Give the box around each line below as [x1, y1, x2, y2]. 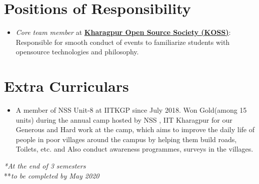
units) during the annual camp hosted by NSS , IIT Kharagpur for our [15, 114, 232, 125]
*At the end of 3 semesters [4, 161, 86, 171]
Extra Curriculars [4, 76, 129, 96]
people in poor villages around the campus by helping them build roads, [15, 134, 237, 144]
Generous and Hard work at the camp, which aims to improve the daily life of [15, 124, 254, 135]
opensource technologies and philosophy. [15, 46, 139, 57]
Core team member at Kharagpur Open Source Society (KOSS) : [15, 27, 231, 37]
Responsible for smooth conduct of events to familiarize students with [15, 36, 230, 47]
